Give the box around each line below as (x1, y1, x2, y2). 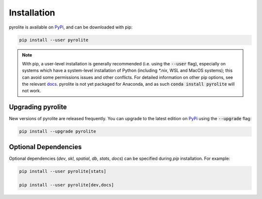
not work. (22, 88, 41, 94)
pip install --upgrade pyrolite (19, 129, 97, 134)
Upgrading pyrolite (9, 103, 67, 111)
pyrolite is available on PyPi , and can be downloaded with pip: (9, 24, 133, 30)
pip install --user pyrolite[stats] (19, 168, 107, 174)
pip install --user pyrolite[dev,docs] (19, 182, 114, 187)
